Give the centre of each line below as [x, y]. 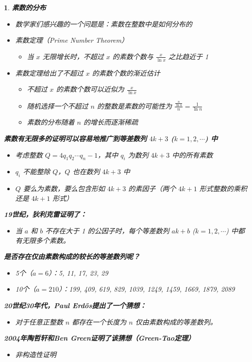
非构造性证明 [36, 354]
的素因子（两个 [152, 189]
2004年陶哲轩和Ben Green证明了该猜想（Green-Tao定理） [99, 338]
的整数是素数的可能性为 [135, 106]
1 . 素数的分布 [25, 7]
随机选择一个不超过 [58, 106]
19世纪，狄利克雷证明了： [45, 214]
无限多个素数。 [46, 240]
